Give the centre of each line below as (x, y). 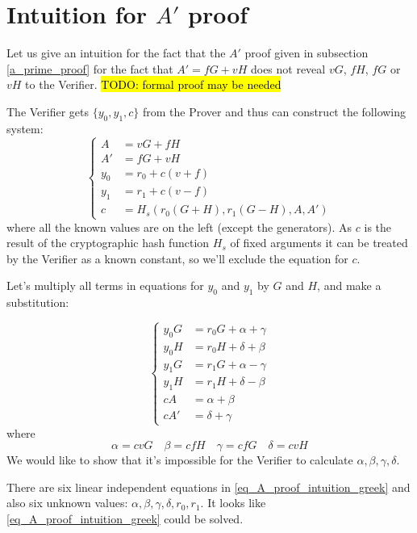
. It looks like (233, 503)
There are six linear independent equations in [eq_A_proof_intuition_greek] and (208, 487)
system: (25, 128)
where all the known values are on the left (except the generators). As (179, 227)
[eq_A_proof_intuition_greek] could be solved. (125, 518)
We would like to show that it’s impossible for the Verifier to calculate (180, 460)
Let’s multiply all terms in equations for (105, 285)
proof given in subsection (306, 53)
